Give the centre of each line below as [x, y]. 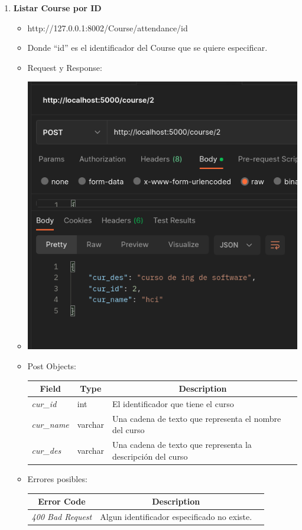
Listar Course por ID [57, 8]
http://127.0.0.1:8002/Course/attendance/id [108, 27]
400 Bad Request [62, 516]
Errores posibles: [57, 478]
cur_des [46, 451]
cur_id [44, 403]
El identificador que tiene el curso [173, 403]
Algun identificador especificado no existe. [176, 516]
